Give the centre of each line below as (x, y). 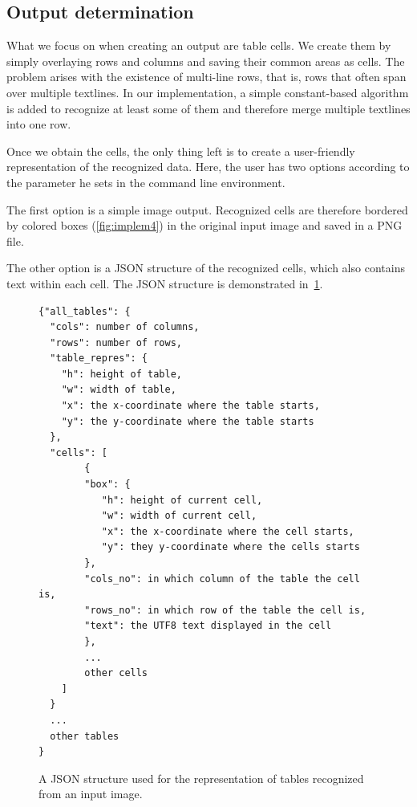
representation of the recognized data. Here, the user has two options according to (208, 167)
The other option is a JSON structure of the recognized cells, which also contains (206, 268)
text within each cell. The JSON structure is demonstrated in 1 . (165, 283)
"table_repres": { (99, 359)
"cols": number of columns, (125, 327)
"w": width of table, (119, 390)
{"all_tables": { (85, 311)
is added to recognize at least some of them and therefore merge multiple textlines (208, 108)
